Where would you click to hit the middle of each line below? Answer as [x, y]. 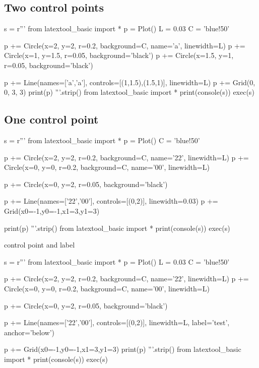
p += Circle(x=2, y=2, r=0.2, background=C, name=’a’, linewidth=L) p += [125, 45]
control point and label [40, 245]
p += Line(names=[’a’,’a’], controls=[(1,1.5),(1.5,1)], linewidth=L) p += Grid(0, [130, 82]
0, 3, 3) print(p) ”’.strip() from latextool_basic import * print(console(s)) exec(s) [129, 92]
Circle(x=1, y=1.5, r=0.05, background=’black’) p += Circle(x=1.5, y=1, [119, 55]
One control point [51, 119]
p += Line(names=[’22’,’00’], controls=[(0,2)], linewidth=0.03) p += [111, 201]
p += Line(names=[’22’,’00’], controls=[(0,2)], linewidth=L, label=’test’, [117, 322]
